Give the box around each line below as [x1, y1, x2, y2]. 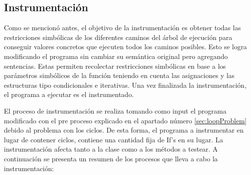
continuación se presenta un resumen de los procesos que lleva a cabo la [4, 153, 218, 163]
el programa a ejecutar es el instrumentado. [4, 89, 134, 99]
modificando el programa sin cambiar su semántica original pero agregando [4, 51, 228, 61]
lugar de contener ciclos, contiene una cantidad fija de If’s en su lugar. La [4, 134, 223, 144]
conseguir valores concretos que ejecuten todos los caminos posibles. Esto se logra [4, 41, 247, 52]
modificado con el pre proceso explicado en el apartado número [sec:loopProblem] [4, 115, 247, 125]
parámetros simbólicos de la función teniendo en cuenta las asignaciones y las [4, 70, 235, 80]
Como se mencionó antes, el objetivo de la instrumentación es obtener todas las [4, 22, 241, 33]
